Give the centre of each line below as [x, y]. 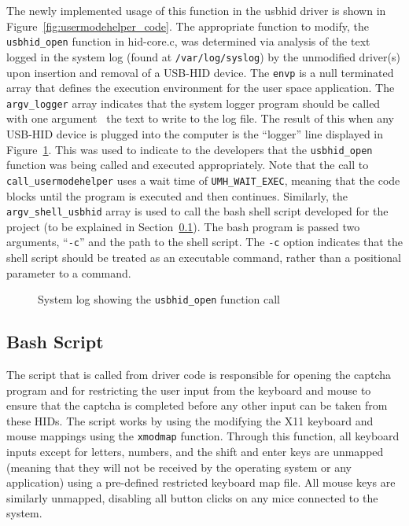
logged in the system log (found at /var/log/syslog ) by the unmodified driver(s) [203, 56]
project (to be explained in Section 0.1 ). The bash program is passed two [183, 226]
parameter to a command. [69, 272]
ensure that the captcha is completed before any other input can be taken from [197, 405]
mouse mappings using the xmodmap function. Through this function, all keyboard [203, 436]
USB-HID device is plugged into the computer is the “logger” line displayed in [195, 134]
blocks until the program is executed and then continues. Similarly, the [177, 195]
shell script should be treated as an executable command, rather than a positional [204, 257]
